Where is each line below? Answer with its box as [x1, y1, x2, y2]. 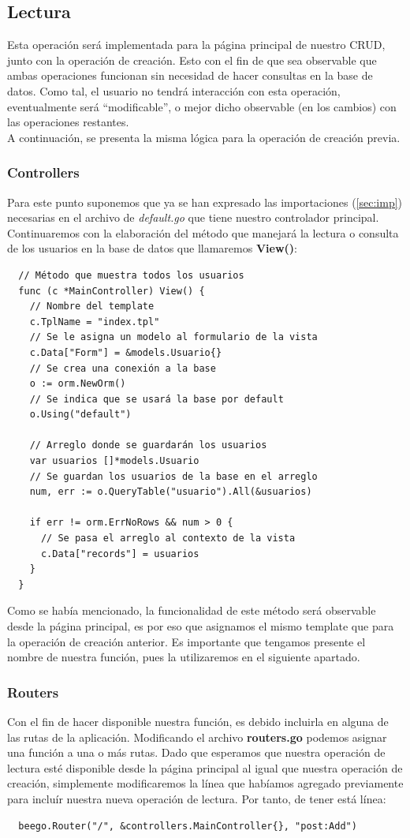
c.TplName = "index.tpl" [29, 316, 160, 327]
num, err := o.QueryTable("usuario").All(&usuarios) [29, 486, 312, 498]
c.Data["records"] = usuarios [40, 548, 199, 559]
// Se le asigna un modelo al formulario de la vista [29, 331, 318, 343]
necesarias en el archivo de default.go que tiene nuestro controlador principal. [7, 209, 379, 226]
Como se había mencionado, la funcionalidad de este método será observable [7, 602, 376, 619]
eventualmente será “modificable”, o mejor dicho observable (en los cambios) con [7, 98, 397, 114]
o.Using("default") [29, 409, 132, 421]
